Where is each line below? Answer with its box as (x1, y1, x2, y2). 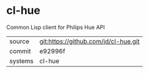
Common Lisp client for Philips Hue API (6, 24, 105, 31)
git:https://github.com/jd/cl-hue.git (39, 37, 140, 45)
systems (9, 57, 34, 65)
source (9, 37, 29, 45)
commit (9, 46, 31, 55)
